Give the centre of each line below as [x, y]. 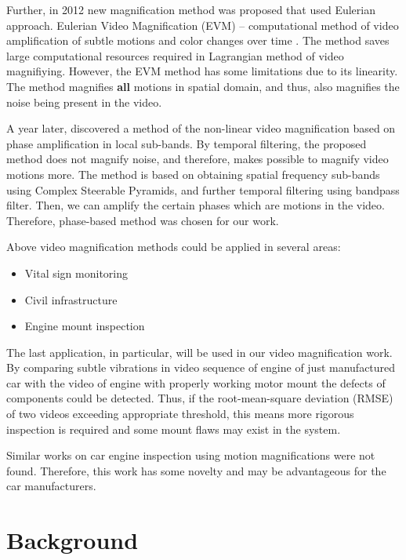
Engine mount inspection [85, 326]
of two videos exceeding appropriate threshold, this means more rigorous [180, 414]
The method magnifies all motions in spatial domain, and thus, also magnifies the [203, 86]
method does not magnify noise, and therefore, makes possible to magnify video [198, 159]
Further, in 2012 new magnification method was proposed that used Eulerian [191, 9]
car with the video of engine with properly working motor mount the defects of [196, 382]
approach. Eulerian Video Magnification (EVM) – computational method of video [203, 25]
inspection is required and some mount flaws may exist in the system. [174, 429]
